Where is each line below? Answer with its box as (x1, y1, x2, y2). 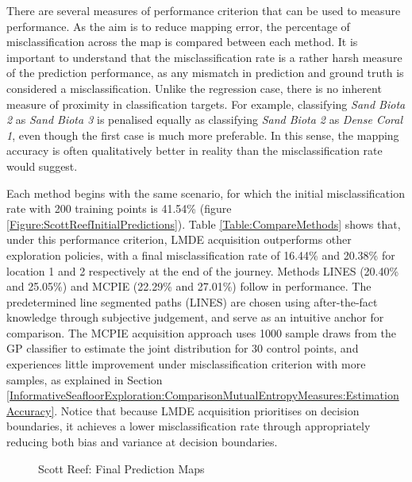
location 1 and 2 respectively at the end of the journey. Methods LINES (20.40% (6, 262, 399, 279)
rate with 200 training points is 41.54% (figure (6, 200, 232, 217)
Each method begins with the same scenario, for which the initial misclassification (6, 184, 405, 201)
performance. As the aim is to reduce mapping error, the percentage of (6, 17, 350, 34)
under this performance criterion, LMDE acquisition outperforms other (6, 231, 352, 248)
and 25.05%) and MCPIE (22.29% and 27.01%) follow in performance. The (6, 278, 372, 295)
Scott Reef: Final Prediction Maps (38, 460, 205, 476)
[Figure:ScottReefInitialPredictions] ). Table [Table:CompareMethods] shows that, (6, 215, 401, 232)
